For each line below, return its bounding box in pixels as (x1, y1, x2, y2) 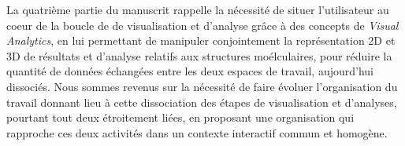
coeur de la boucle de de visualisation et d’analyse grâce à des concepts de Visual (6, 16, 399, 33)
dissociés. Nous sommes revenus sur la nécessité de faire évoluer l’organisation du (6, 78, 398, 94)
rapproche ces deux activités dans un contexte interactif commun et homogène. (6, 124, 388, 141)
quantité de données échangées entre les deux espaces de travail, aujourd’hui (6, 63, 373, 79)
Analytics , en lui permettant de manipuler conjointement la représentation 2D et (6, 32, 396, 49)
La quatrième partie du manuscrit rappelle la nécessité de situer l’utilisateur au (6, 2, 389, 17)
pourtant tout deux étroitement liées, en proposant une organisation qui (6, 109, 355, 126)
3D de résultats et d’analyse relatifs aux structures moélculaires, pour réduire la (6, 47, 392, 64)
